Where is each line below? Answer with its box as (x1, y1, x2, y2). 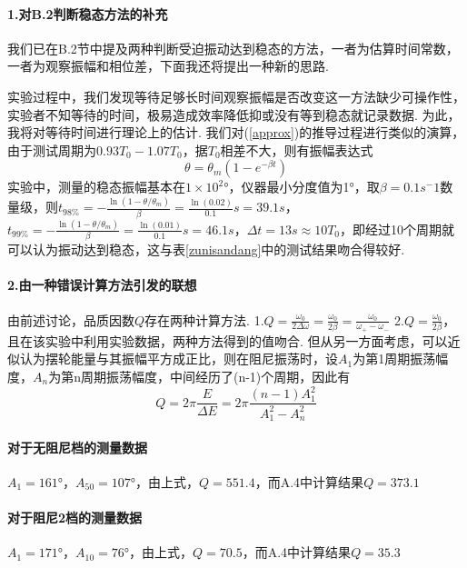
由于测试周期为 (7, 140, 96, 159)
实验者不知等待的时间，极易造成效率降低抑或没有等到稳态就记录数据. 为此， (7, 105, 461, 124)
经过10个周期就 (365, 219, 455, 238)
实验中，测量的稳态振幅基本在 (7, 177, 185, 196)
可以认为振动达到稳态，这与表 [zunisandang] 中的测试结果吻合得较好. (7, 240, 405, 259)
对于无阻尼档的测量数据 (7, 437, 147, 456)
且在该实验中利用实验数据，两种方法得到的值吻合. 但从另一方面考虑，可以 (7, 331, 448, 350)
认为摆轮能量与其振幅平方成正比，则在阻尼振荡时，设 (19, 349, 338, 368)
